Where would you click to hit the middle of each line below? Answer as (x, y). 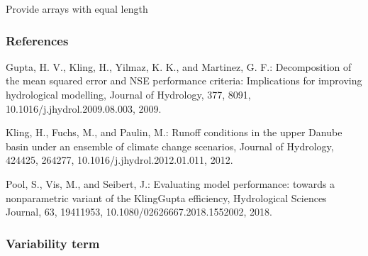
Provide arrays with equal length (77, 9)
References (37, 40)
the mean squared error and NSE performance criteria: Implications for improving (184, 80)
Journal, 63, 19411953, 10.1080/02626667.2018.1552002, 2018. (139, 212)
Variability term (53, 243)
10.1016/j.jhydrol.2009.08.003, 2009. (84, 108)
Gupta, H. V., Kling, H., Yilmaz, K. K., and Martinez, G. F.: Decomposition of (179, 66)
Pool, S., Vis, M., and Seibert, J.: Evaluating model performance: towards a (171, 183)
